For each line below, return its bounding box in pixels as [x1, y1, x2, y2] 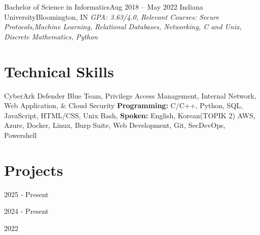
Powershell [4, 129, 37, 140]
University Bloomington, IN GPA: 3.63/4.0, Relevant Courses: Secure [4, 11, 219, 22]
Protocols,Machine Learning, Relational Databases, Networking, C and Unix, [4, 21, 242, 32]
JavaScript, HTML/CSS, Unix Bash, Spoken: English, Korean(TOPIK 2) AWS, [4, 110, 255, 120]
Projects [4, 159, 63, 180]
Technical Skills [4, 61, 114, 81]
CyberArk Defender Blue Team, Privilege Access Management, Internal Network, [4, 90, 256, 101]
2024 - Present [4, 206, 49, 216]
